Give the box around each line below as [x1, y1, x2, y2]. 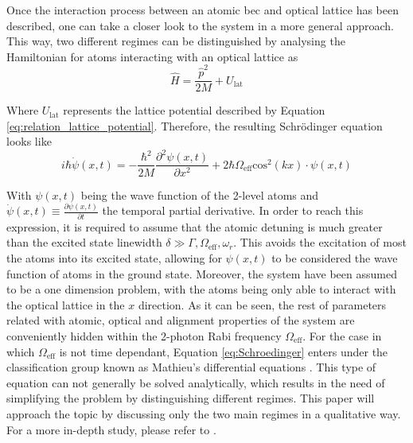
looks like [6, 133, 52, 150]
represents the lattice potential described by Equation [63, 102, 325, 119]
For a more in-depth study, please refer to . [6, 421, 216, 437]
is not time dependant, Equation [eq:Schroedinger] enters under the [59, 343, 388, 359]
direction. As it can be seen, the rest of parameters [138, 296, 387, 313]
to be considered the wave [271, 249, 398, 266]
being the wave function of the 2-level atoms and [80, 186, 319, 203]
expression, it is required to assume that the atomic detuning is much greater [6, 218, 383, 235]
